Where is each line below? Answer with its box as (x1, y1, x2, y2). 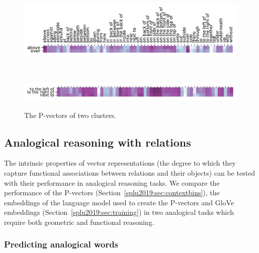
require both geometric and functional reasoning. (4, 216, 154, 227)
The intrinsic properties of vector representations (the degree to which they (4, 158, 236, 168)
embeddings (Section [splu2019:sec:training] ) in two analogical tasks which (4, 207, 234, 217)
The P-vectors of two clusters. (24, 109, 116, 120)
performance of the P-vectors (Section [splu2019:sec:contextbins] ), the (4, 187, 220, 198)
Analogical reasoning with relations (4, 134, 191, 150)
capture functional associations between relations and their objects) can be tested (4, 167, 255, 178)
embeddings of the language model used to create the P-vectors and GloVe (4, 197, 234, 207)
